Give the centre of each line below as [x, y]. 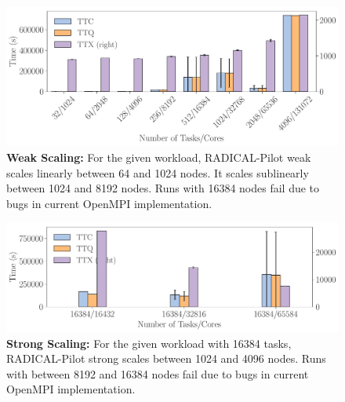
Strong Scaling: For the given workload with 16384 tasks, [149, 343]
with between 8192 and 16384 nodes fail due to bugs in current [158, 373]
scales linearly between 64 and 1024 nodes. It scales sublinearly [158, 172]
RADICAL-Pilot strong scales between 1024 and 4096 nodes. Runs [166, 358]
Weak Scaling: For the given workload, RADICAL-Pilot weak [159, 157]
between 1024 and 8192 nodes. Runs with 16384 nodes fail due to [163, 188]
